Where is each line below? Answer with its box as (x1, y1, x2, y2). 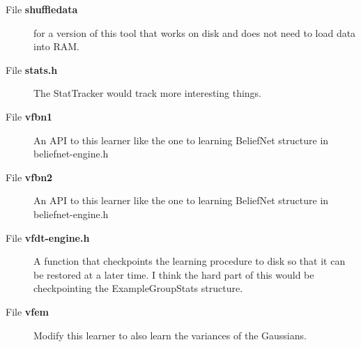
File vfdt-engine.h (6, 230, 90, 245)
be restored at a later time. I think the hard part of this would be (33, 267, 314, 282)
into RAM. (33, 39, 79, 54)
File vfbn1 (6, 109, 53, 123)
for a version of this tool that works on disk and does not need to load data (33, 25, 356, 40)
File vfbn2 (6, 169, 53, 184)
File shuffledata (6, 2, 78, 16)
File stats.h (6, 62, 58, 77)
